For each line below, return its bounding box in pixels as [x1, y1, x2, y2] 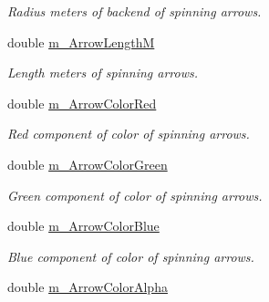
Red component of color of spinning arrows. [7, 124, 250, 143]
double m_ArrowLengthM [7, 32, 155, 51]
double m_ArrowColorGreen [7, 154, 168, 173]
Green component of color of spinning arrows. [7, 185, 263, 204]
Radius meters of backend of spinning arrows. [7, 2, 262, 20]
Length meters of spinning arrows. [7, 63, 198, 82]
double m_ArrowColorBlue [7, 216, 160, 235]
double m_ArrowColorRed [7, 93, 157, 112]
